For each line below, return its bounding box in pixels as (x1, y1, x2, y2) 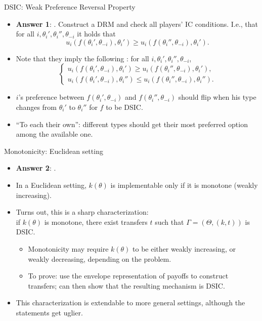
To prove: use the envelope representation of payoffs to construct (28, 270, 229, 281)
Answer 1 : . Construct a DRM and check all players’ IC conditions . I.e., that (16, 18, 258, 29)
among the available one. (16, 129, 93, 139)
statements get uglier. (16, 307, 83, 317)
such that (155, 216, 184, 227)
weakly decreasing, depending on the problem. (28, 253, 171, 264)
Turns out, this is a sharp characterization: (16, 207, 149, 217)
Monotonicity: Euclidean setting (4, 145, 103, 156)
